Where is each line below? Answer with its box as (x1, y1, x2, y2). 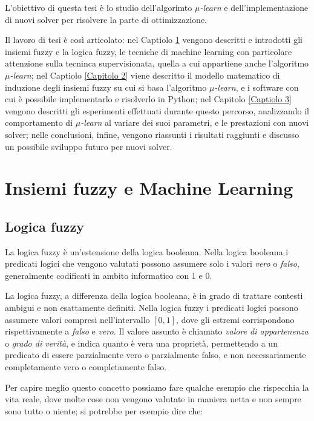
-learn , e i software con (214, 80, 299, 93)
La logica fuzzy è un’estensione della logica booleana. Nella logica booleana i (5, 245, 289, 258)
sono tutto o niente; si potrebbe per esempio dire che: (5, 404, 203, 417)
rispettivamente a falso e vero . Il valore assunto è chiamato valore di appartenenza (5, 325, 309, 338)
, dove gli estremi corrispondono (176, 313, 295, 325)
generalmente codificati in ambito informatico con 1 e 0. (5, 269, 212, 281)
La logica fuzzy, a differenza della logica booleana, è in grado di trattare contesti (5, 289, 303, 302)
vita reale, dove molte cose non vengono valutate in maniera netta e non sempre (5, 393, 301, 405)
